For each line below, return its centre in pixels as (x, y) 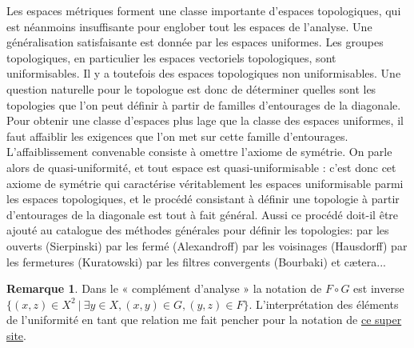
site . (16, 335)
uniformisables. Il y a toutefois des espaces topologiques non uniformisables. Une (204, 73)
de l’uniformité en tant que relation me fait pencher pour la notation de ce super (204, 320)
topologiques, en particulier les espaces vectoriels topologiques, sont (171, 57)
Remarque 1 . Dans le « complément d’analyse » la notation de (164, 288)
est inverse (379, 288)
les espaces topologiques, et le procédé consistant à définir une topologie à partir (203, 199)
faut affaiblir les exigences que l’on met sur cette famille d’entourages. (177, 136)
